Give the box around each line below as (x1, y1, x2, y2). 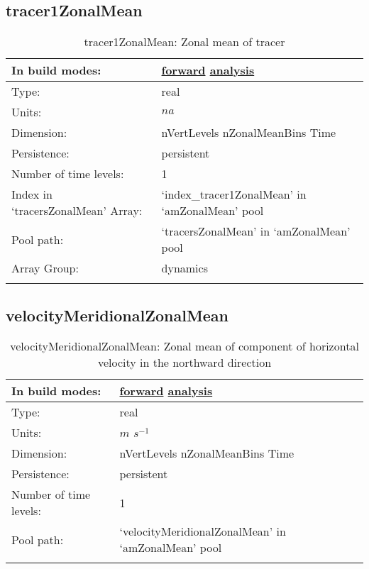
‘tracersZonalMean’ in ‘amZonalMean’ (161, 223, 351, 240)
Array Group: (11, 260, 79, 277)
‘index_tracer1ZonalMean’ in (161, 186, 307, 203)
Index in (11, 186, 53, 203)
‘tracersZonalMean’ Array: (11, 202, 143, 219)
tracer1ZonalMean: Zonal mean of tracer (84, 33, 285, 50)
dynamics (161, 260, 208, 277)
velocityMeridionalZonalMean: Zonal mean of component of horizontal (10, 338, 359, 355)
